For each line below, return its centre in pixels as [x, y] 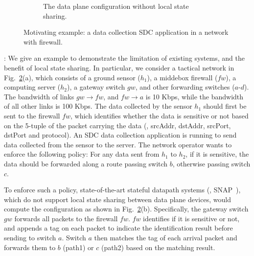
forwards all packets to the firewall [66, 218]
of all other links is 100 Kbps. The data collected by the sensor [98, 106]
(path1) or [78, 247]
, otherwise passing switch [211, 163]
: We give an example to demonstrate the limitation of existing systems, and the [124, 58]
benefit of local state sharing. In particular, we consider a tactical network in [119, 67]
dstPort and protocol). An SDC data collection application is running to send [120, 135]
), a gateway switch [96, 87]
